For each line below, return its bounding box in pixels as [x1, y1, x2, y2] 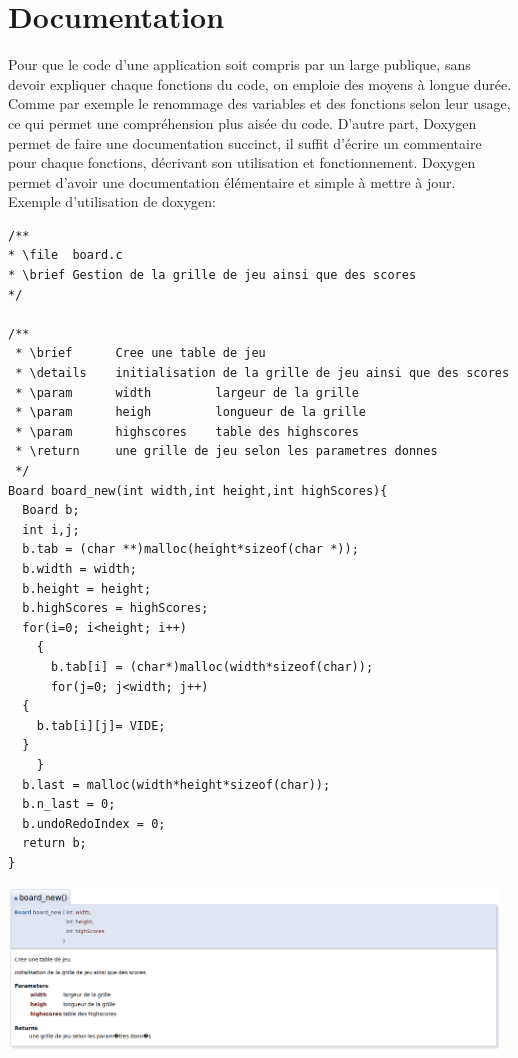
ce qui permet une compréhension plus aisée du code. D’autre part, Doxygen [8, 112, 477, 133]
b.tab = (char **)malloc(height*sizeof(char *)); [22, 542, 359, 557]
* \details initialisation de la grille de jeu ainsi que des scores [15, 366, 510, 381]
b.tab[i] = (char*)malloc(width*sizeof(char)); [50, 659, 374, 674]
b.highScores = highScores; [22, 601, 209, 616]
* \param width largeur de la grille [15, 385, 359, 400]
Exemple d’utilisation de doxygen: [8, 191, 216, 212]
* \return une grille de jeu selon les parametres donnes [15, 444, 438, 459]
